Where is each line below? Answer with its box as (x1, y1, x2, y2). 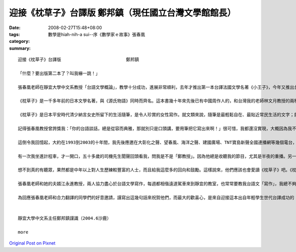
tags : (9, 31, 20, 37)
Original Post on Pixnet (9, 240, 56, 246)
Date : (9, 25, 21, 31)
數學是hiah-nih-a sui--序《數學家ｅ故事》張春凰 (48, 31, 146, 37)
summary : (9, 45, 31, 51)
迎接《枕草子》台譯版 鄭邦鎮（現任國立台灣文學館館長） (9, 7, 236, 18)
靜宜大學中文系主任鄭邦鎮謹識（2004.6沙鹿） (18, 216, 111, 221)
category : (9, 38, 30, 44)
